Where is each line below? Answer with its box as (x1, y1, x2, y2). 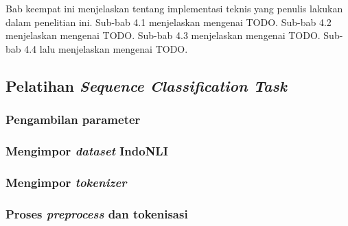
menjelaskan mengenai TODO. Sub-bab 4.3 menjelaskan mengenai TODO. (5, 28, 321, 42)
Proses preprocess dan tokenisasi (5, 205, 188, 222)
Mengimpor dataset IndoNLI (5, 142, 168, 160)
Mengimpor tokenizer (5, 173, 127, 190)
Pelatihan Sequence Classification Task (5, 75, 287, 96)
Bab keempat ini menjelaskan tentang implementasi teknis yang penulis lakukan (5, 1, 343, 16)
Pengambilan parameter (5, 111, 141, 128)
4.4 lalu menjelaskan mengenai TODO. (24, 41, 188, 55)
